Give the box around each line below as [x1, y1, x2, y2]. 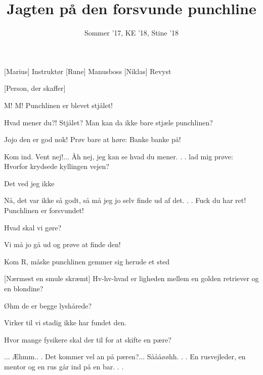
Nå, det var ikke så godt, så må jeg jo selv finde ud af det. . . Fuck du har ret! [4, 195, 246, 206]
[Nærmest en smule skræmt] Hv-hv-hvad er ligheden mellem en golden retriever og [4, 273, 259, 284]
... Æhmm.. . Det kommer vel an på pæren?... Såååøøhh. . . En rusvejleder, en [4, 351, 246, 362]
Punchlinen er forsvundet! [4, 205, 84, 216]
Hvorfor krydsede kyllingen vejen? [4, 161, 109, 172]
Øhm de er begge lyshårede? [4, 300, 92, 311]
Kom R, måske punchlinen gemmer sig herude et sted [4, 256, 170, 266]
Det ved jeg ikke [4, 178, 55, 188]
